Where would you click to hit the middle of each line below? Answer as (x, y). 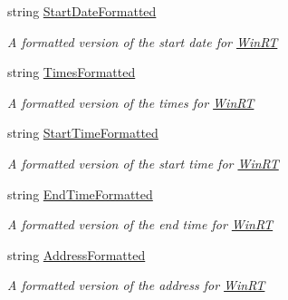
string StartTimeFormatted (83, 133)
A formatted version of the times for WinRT (131, 102)
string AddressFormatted (77, 254)
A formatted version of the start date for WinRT (143, 41)
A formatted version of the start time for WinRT (143, 163)
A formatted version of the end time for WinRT (140, 224)
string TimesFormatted (72, 72)
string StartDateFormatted (82, 11)
